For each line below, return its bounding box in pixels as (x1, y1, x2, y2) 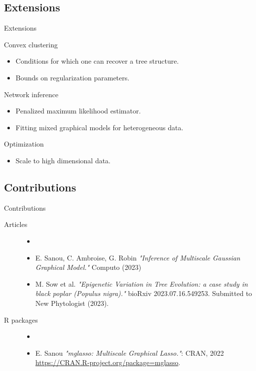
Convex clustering (4, 39, 58, 49)
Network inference (4, 89, 59, 99)
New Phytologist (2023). (35, 297, 109, 308)
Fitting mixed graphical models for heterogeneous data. (15, 122, 183, 132)
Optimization (4, 139, 44, 149)
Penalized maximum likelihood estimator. (15, 106, 141, 116)
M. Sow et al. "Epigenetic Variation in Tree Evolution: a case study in (35, 278, 248, 289)
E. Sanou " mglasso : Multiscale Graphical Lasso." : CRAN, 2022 (35, 347, 224, 358)
